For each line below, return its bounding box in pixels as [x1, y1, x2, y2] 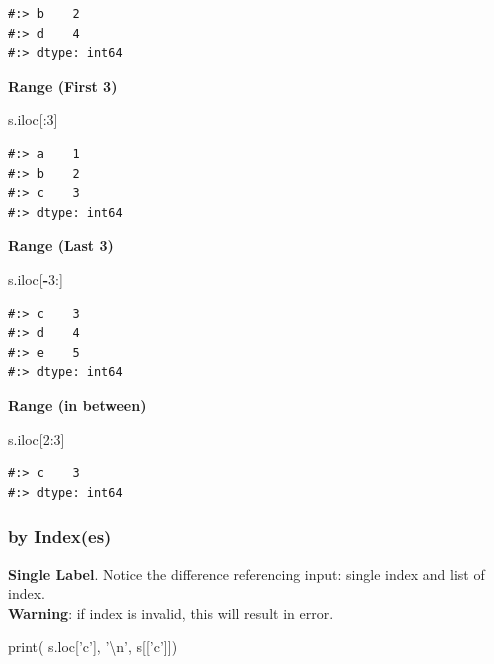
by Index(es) [8, 524, 112, 549]
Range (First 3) [8, 75, 118, 96]
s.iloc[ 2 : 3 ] [8, 428, 65, 449]
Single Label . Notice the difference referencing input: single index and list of [8, 563, 485, 584]
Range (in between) [8, 394, 147, 415]
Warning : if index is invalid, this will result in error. [8, 602, 334, 623]
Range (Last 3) [8, 235, 114, 256]
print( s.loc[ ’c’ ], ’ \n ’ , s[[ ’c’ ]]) [8, 636, 178, 657]
